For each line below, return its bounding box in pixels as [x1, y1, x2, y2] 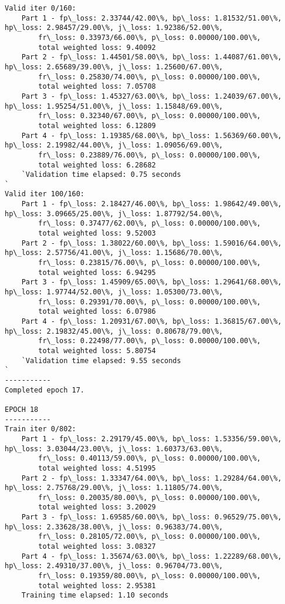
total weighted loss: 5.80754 [38, 346, 156, 355]
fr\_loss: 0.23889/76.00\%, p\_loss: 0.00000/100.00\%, [38, 150, 261, 159]
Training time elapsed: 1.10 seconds [21, 591, 169, 600]
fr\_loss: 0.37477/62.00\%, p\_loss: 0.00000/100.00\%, [38, 219, 261, 228]
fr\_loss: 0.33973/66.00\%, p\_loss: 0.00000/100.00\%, [38, 33, 261, 42]
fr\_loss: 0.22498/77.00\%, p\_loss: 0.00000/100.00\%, [38, 337, 261, 345]
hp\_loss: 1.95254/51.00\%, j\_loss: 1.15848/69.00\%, [5, 102, 223, 110]
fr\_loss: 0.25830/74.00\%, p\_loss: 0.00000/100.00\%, [38, 72, 261, 81]
